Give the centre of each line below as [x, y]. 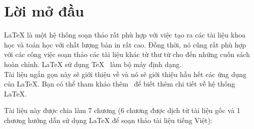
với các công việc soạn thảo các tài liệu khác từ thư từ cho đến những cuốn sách [127, 54]
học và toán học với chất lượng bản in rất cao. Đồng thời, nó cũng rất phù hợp [125, 44]
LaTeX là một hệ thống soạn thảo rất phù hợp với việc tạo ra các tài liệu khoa [125, 35]
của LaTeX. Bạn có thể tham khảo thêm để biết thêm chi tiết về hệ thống [119, 84]
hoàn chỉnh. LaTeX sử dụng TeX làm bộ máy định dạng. [93, 64]
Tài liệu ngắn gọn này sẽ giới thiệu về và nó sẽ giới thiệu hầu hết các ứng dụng [125, 74]
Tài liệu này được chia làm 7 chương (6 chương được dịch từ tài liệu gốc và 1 [122, 110]
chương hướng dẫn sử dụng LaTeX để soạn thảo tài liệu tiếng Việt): [108, 120]
